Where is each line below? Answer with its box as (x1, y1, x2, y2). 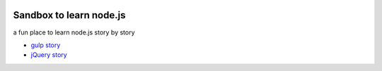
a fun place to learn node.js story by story (13, 28, 135, 37)
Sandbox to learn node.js (13, 9, 126, 21)
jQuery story (30, 51, 67, 59)
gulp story (30, 41, 61, 49)
